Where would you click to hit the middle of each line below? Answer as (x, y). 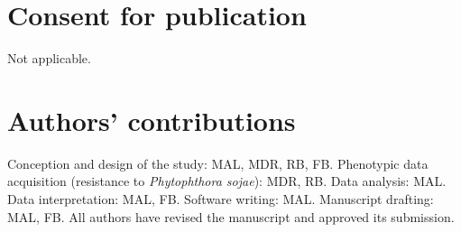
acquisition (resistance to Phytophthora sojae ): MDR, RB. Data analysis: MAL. (227, 181)
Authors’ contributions (152, 120)
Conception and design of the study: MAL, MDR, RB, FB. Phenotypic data (218, 163)
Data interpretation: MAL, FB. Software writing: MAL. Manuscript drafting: (221, 199)
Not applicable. (49, 58)
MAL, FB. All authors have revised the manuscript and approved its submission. (231, 216)
